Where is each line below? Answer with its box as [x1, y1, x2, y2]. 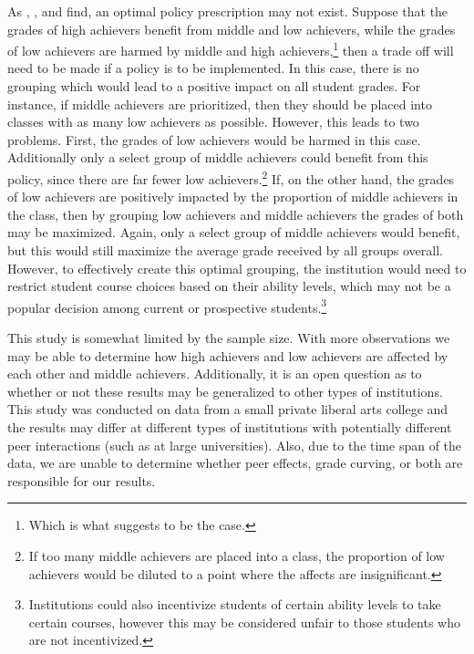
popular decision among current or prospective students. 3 [7, 295, 327, 317]
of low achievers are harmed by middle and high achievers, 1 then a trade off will [7, 38, 454, 59]
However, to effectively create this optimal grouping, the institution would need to [7, 258, 467, 277]
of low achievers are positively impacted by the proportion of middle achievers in [7, 187, 459, 206]
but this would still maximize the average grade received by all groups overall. [7, 241, 443, 260]
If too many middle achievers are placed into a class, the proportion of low [28, 546, 445, 565]
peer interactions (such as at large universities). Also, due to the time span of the [7, 435, 462, 454]
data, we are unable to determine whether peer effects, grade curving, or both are [7, 453, 463, 472]
